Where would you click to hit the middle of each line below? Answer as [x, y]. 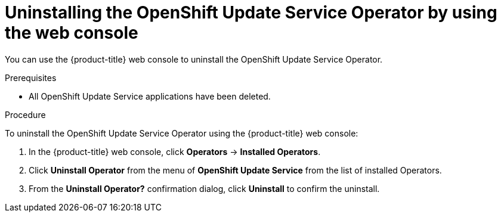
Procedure [25, 114]
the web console [72, 33]
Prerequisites [31, 77]
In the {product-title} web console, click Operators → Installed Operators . [175, 151]
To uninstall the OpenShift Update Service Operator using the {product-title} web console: [182, 133]
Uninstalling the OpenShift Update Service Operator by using [251, 13]
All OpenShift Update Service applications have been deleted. [150, 96]
